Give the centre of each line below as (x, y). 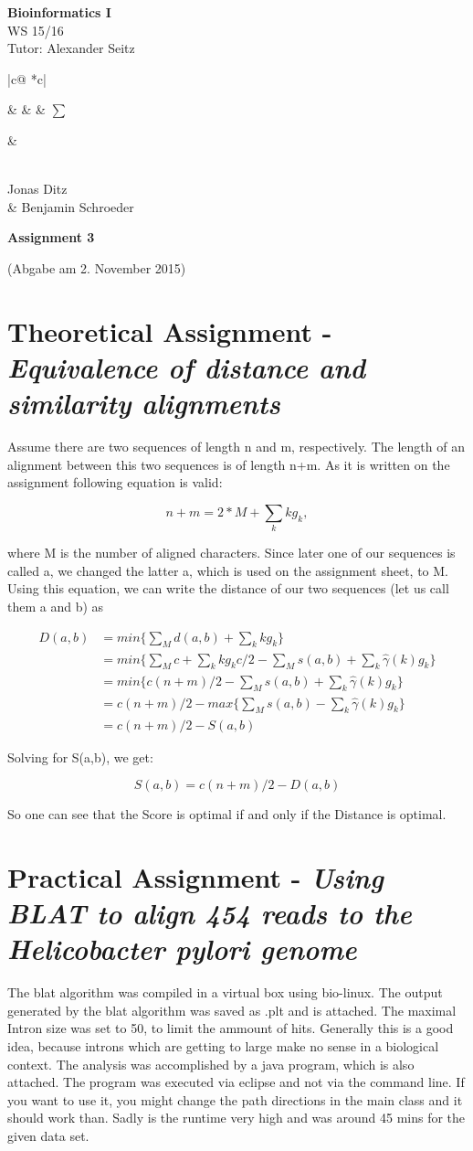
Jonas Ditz (37, 189)
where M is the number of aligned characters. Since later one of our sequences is (231, 553)
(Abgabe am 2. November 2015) (97, 267)
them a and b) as (56, 606)
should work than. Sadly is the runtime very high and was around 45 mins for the (236, 1118)
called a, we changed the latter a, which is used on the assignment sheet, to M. (228, 570)
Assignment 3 (51, 237)
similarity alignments (144, 403)
